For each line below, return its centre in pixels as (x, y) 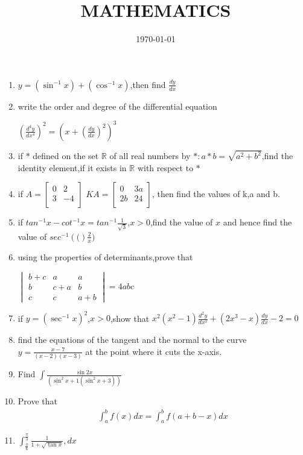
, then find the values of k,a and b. (216, 194)
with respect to (165, 167)
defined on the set (66, 156)
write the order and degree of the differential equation (117, 106)
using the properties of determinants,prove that (105, 256)
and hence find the (257, 222)
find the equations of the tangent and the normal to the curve (132, 340)
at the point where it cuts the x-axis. (154, 351)
